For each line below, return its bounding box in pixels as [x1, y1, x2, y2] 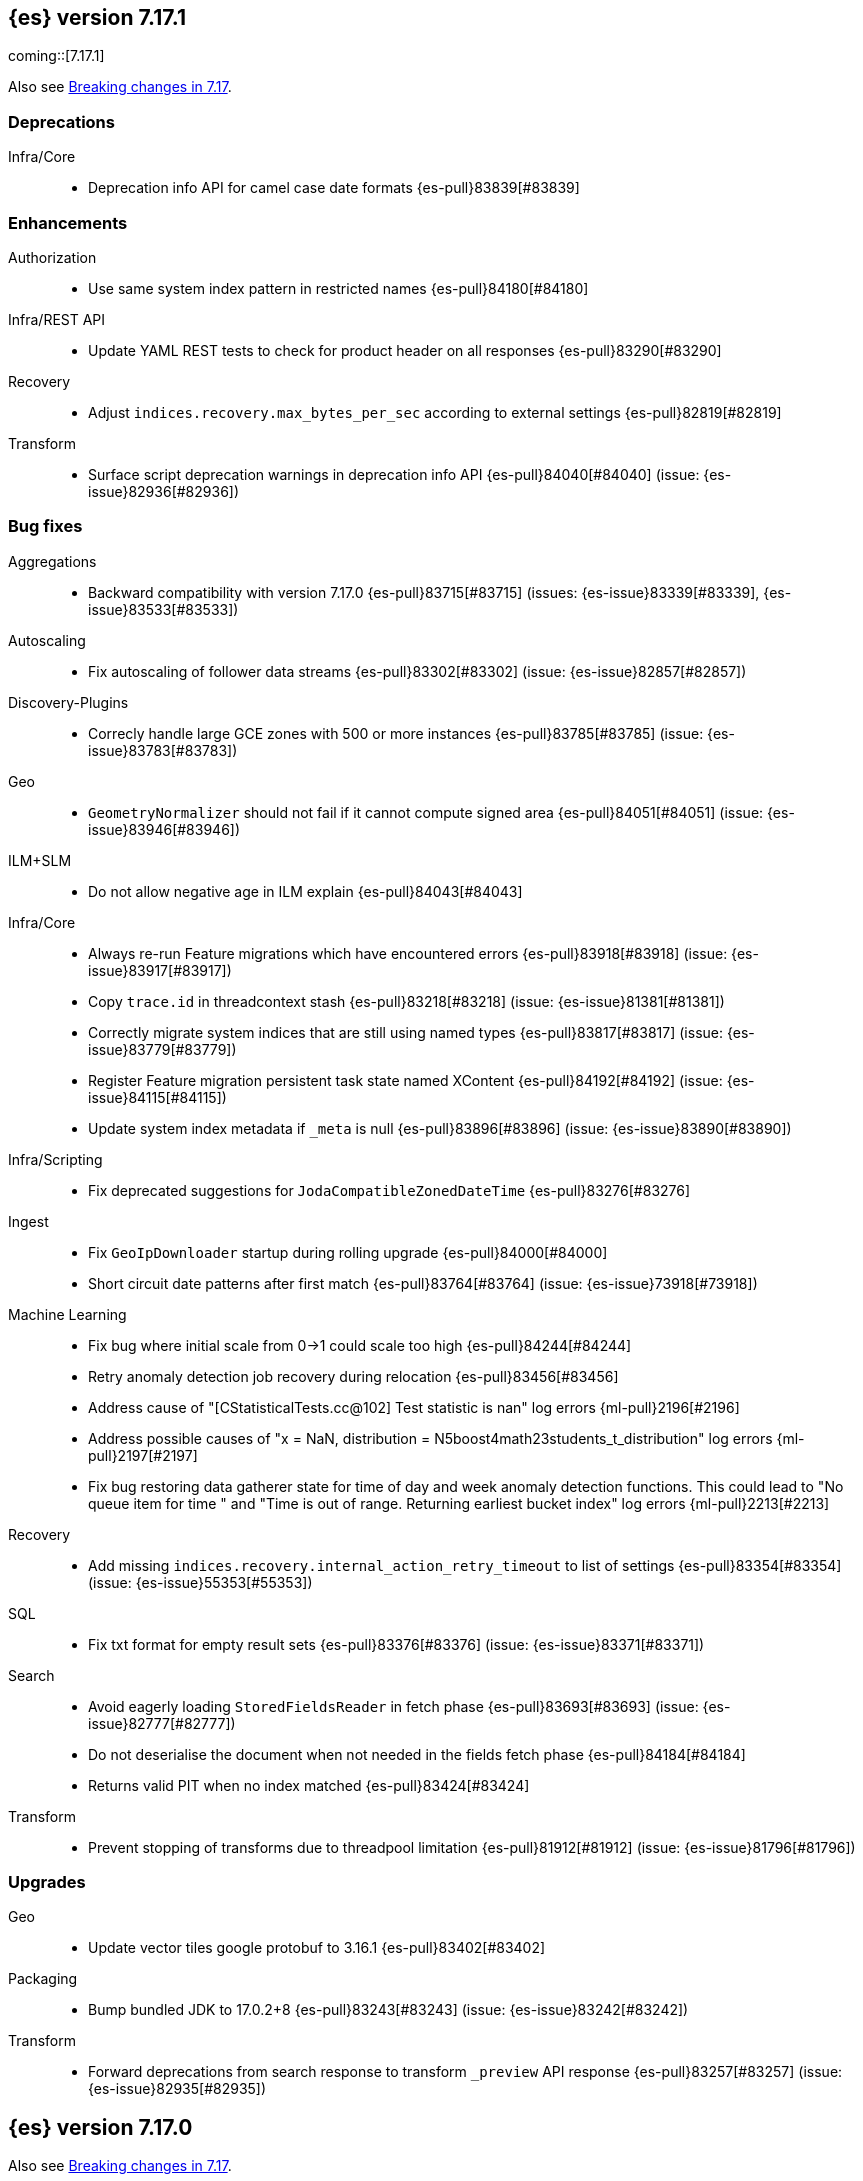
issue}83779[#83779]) [88, 1040, 237, 1058]
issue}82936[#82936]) [88, 482, 240, 500]
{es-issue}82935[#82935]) [88, 2080, 267, 2098]
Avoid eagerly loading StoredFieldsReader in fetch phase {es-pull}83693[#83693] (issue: [88, 1697, 699, 1715]
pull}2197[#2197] [88, 1446, 198, 1464]
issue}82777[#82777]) [88, 1714, 236, 1732]
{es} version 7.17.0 [8, 2114, 193, 2140]
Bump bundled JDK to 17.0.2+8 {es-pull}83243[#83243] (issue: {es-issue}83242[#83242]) [88, 2001, 689, 2019]
